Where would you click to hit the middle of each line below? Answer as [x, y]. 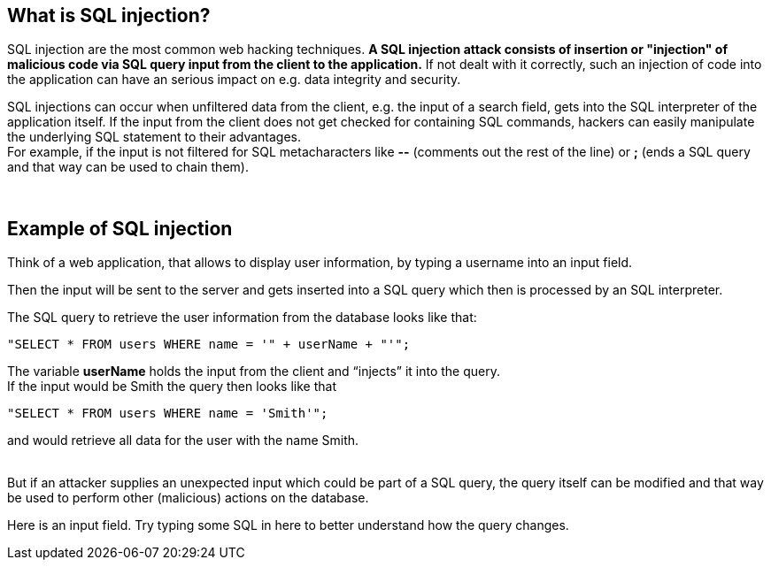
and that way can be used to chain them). [128, 167]
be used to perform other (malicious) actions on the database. [188, 498]
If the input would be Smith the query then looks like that [172, 387]
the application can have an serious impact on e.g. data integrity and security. [234, 80]
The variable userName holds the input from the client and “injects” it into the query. [254, 372]
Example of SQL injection [120, 228]
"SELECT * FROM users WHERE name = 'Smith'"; [168, 414]
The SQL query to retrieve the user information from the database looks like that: [242, 318]
